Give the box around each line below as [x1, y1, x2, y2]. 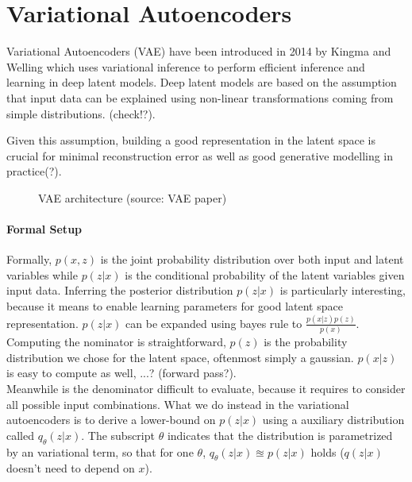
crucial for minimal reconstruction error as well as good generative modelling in [6, 147, 394, 164]
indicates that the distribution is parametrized [167, 426, 393, 443]
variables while [6, 266, 78, 283]
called [6, 426, 34, 443]
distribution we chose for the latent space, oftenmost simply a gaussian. [6, 349, 354, 365]
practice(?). [6, 163, 62, 179]
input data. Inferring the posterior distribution [6, 282, 233, 299]
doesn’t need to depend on [6, 460, 135, 476]
